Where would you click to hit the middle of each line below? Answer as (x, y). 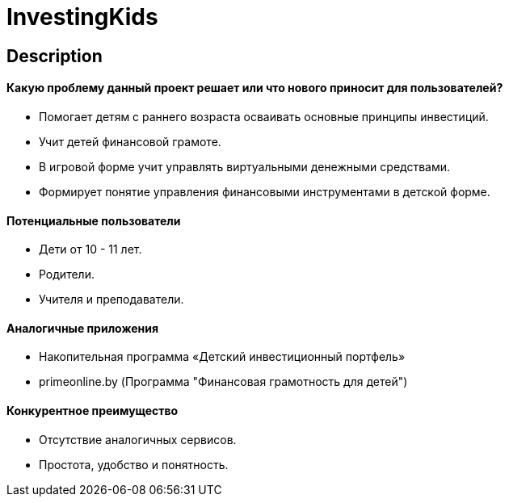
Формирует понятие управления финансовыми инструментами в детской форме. (265, 191)
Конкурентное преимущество (93, 411)
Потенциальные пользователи (94, 220)
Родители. (67, 275)
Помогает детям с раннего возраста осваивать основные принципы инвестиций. (264, 116)
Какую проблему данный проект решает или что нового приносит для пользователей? (255, 88)
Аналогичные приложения (83, 328)
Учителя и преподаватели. (111, 300)
